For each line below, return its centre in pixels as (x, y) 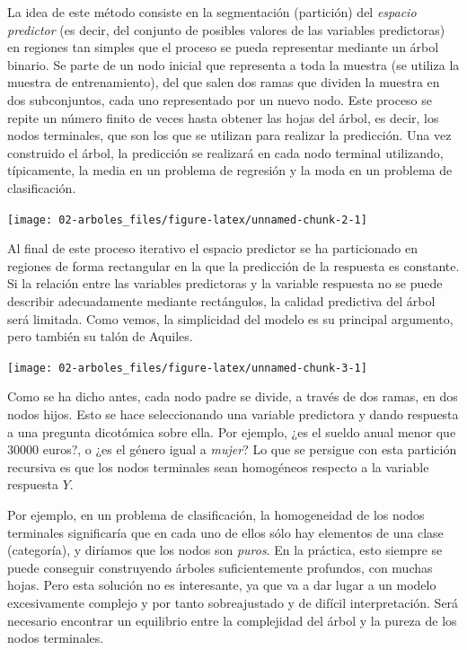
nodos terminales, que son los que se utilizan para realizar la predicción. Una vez (229, 135)
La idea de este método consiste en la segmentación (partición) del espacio (212, 12)
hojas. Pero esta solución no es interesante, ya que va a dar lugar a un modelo (222, 585)
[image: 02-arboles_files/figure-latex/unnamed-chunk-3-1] (187, 368)
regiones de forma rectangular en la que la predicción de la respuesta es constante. (233, 265)
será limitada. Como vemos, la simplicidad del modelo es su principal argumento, (230, 318)
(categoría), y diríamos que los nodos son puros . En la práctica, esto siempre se (225, 550)
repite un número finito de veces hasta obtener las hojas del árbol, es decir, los (223, 117)
